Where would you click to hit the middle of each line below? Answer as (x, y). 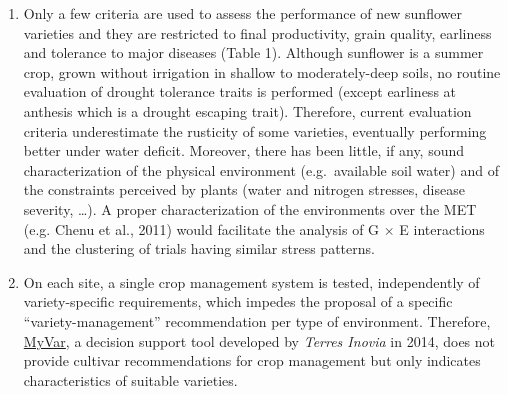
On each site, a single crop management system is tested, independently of (251, 281)
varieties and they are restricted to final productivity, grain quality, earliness (257, 32)
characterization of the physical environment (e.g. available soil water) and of (261, 169)
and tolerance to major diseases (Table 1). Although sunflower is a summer (253, 52)
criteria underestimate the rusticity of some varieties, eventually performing (255, 130)
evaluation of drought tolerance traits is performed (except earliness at (240, 91)
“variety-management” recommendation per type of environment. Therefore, (257, 320)
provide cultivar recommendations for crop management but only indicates (252, 360)
